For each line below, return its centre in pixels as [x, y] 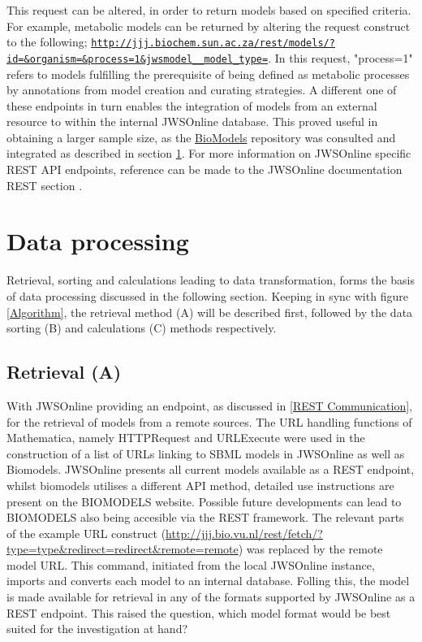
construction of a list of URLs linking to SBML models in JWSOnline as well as [206, 453]
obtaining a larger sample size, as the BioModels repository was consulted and [201, 137]
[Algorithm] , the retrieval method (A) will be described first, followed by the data [210, 312]
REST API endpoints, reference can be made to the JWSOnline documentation [205, 169]
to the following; [47, 42]
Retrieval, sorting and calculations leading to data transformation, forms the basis [211, 280]
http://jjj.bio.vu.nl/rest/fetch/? [244, 533]
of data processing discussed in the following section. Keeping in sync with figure [207, 295]
